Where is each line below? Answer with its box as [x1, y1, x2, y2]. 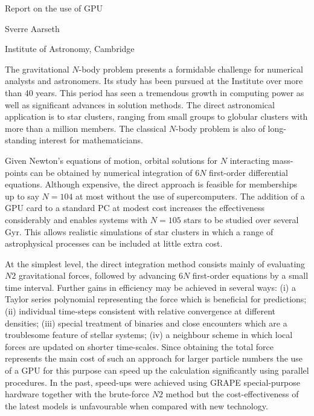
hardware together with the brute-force [5, 388, 149, 400]
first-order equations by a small [192, 269, 309, 282]
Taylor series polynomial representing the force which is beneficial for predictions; [5, 293, 307, 305]
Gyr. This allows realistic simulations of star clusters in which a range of [5, 225, 274, 238]
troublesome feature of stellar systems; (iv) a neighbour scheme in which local [5, 328, 293, 341]
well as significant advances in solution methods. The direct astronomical [5, 98, 275, 111]
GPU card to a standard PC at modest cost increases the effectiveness [5, 201, 265, 214]
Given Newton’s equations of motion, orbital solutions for [5, 154, 218, 166]
